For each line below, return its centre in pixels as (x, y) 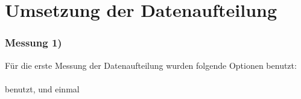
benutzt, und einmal (42, 88)
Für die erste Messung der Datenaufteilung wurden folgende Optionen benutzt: (151, 65)
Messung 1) (33, 43)
